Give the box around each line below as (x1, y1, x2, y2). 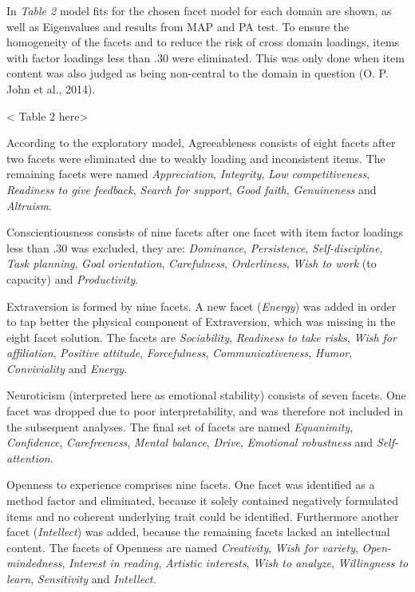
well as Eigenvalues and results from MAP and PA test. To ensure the (6, 18, 350, 34)
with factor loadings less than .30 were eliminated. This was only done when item (6, 49, 405, 66)
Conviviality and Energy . (6, 360, 128, 376)
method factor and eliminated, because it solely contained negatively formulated (6, 492, 399, 509)
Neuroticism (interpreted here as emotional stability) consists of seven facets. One (6, 387, 406, 403)
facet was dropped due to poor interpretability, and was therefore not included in (6, 403, 404, 419)
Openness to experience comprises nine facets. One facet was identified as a (6, 476, 375, 493)
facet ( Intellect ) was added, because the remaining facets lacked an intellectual (6, 523, 390, 540)
